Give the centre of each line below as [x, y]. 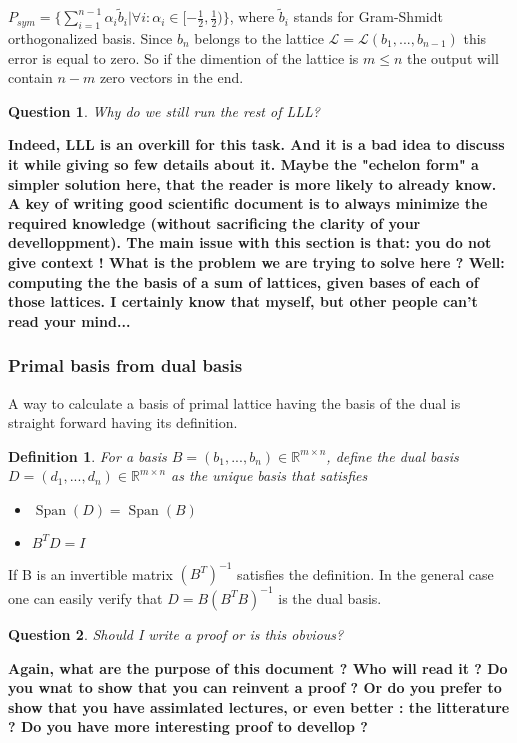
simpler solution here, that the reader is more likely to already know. [252, 183]
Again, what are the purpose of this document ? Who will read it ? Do [258, 667]
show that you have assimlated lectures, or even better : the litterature [259, 706]
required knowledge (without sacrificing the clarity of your [214, 222]
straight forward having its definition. [123, 422]
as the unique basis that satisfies [269, 475]
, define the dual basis [392, 455]
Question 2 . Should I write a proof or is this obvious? [176, 633]
